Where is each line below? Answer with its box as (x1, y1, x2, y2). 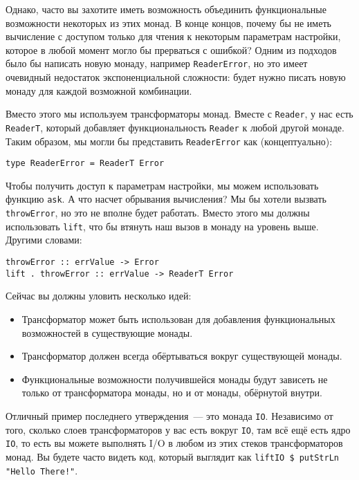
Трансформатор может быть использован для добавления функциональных (21, 311, 335, 326)
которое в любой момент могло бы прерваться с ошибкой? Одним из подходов (6, 42, 337, 57)
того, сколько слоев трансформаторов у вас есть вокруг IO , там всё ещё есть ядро (6, 422, 351, 436)
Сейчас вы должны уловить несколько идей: (6, 288, 192, 303)
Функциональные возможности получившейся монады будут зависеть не (21, 371, 328, 386)
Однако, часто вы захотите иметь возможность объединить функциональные (6, 2, 326, 16)
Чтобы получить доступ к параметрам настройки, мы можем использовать (6, 178, 319, 192)
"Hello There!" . (6, 463, 78, 477)
